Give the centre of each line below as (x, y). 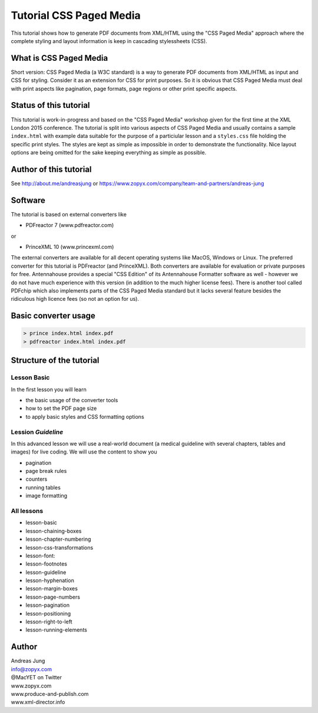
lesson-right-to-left (49, 622)
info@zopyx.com (32, 669)
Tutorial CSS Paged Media (76, 15)
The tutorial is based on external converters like (69, 214)
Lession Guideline (37, 432)
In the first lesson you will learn (49, 389)
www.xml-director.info (38, 702)
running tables (43, 487)
